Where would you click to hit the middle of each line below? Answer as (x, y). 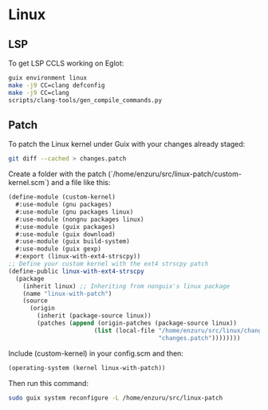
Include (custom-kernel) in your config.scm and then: (96, 353)
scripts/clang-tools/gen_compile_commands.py (85, 100)
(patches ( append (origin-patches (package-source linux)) (137, 323)
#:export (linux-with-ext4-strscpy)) (78, 257)
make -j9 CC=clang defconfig (57, 85)
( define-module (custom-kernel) (62, 197)
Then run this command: (49, 383)
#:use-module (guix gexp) (59, 249)
